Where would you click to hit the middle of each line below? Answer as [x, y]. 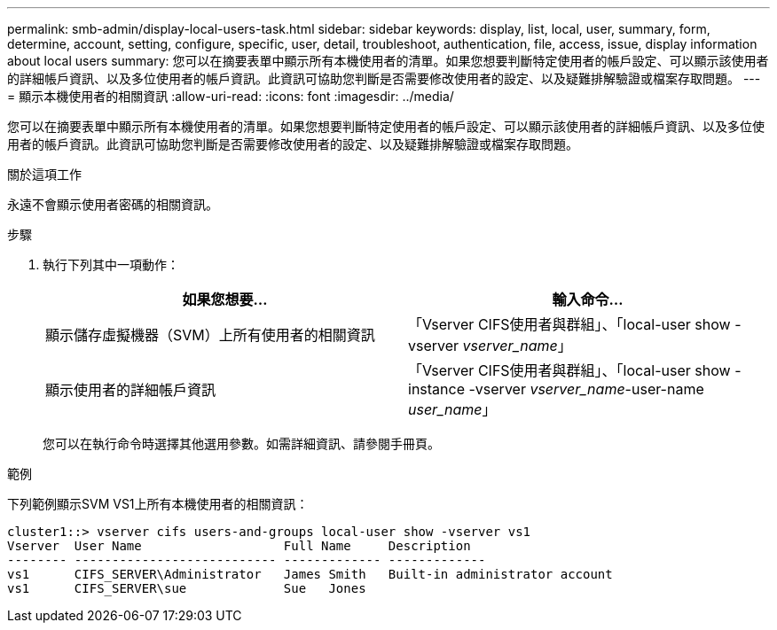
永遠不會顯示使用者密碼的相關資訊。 [113, 204]
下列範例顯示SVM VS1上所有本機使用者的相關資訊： [158, 504]
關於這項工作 [44, 174]
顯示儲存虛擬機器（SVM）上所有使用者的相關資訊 [210, 335]
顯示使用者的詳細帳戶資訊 [131, 390]
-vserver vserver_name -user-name [586, 389]
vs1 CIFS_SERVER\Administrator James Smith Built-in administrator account [310, 574]
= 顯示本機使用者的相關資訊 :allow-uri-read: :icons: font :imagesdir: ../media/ [231, 96]
